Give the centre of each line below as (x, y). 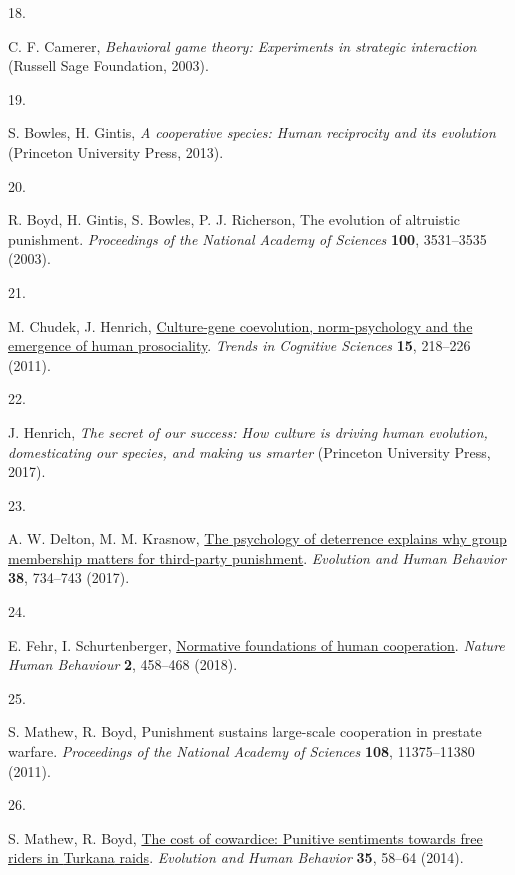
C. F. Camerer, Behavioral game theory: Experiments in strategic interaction (242, 45)
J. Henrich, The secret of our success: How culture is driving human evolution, (248, 431)
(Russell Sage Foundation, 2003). (108, 65)
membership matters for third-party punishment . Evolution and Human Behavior (257, 557)
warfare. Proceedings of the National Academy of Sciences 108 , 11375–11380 (241, 751)
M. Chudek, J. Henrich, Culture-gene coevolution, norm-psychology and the (240, 325)
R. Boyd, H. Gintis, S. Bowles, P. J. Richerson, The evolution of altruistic (234, 219)
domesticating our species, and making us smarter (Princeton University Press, (249, 451)
